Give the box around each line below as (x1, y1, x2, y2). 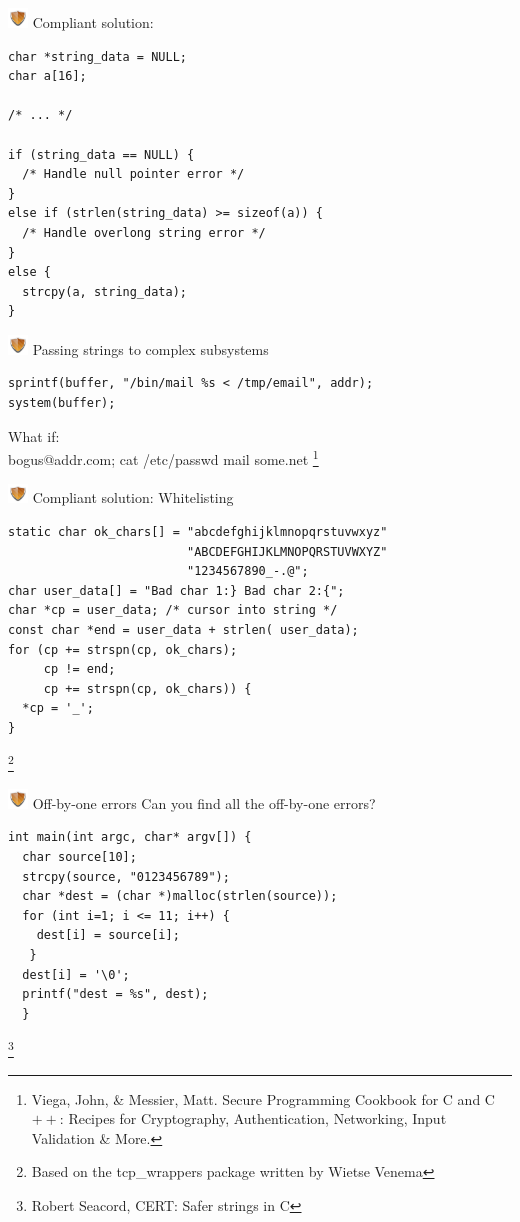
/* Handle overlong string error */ (22, 225, 266, 240)
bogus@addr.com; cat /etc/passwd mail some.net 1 (8, 446, 319, 469)
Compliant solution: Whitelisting (32, 487, 234, 508)
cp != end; (43, 662, 116, 677)
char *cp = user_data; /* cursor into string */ (8, 603, 338, 618)
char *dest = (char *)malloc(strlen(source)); (22, 889, 338, 904)
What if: (8, 425, 60, 446)
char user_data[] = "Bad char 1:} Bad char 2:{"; (8, 583, 345, 598)
